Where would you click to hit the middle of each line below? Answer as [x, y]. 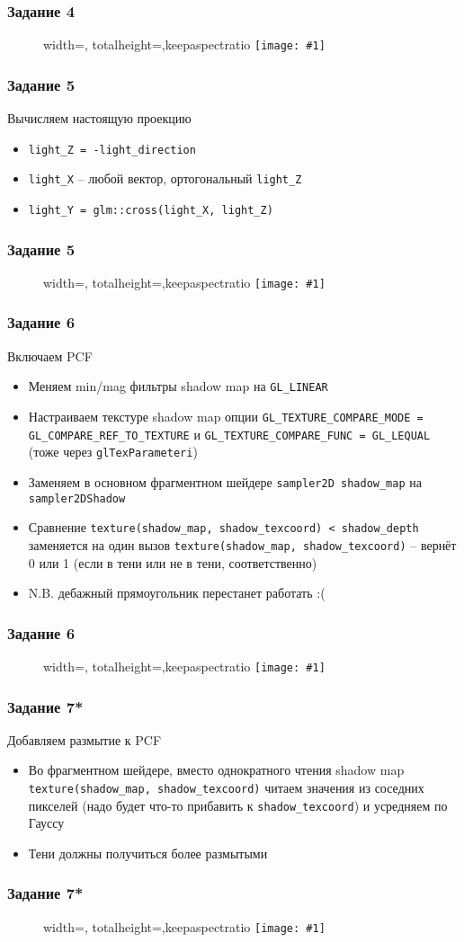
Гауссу [46, 823]
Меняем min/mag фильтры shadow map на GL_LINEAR [178, 386]
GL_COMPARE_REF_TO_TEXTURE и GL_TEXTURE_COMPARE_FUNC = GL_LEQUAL [229, 434]
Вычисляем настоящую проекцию [99, 118]
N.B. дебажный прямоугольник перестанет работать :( [177, 593]
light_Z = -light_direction [112, 150]
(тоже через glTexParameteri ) [113, 452]
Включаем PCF [50, 355]
